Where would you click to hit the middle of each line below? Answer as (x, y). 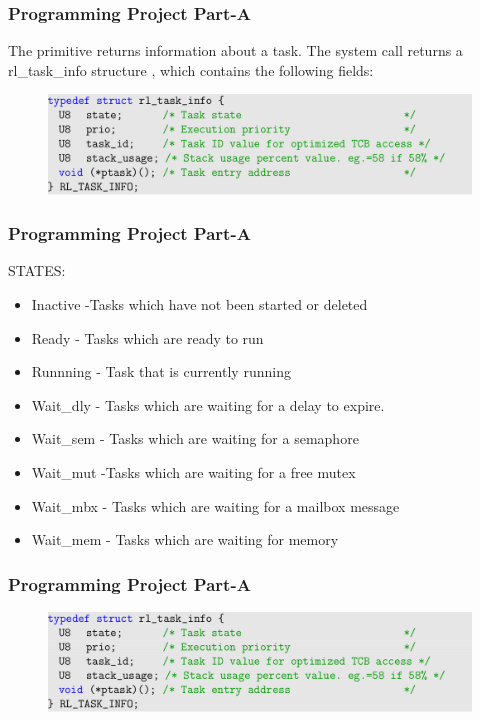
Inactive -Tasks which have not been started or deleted (199, 304)
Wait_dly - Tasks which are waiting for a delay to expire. (208, 404)
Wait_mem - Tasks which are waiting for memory (185, 539)
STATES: (37, 270)
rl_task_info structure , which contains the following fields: (191, 69)
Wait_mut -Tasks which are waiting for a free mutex (193, 471)
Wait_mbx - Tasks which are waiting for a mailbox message (215, 505)
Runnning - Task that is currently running (161, 371)
